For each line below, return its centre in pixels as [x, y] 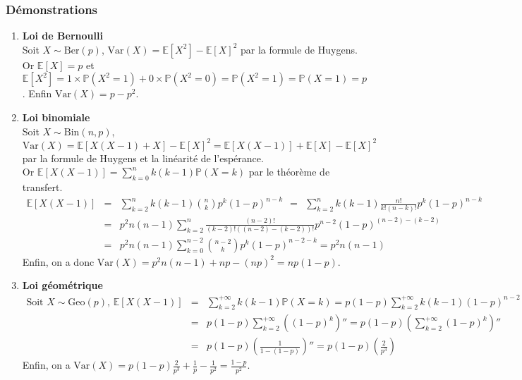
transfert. [42, 187]
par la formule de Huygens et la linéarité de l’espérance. [143, 158]
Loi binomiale [56, 117]
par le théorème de [289, 172]
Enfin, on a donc [58, 261]
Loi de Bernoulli [62, 36]
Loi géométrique [62, 285]
